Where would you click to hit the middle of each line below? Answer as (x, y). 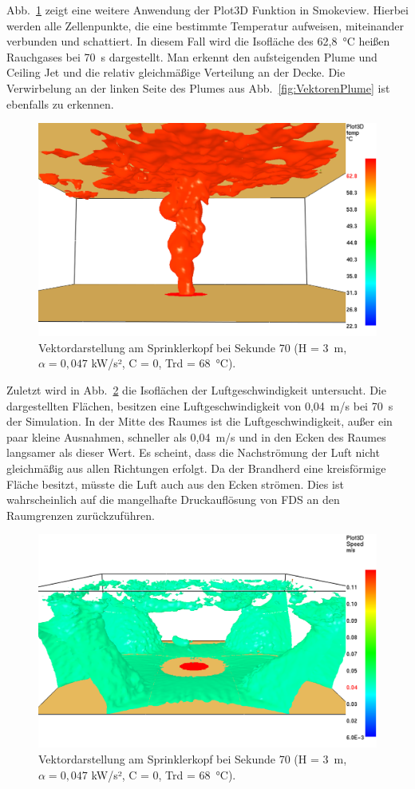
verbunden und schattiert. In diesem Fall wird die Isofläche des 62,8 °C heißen (198, 41)
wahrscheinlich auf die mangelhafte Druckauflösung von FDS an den (173, 500)
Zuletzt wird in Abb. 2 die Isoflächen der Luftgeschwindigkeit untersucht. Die (196, 390)
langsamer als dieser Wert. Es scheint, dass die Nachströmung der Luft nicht (193, 452)
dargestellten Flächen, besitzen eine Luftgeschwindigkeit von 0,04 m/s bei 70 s (200, 405)
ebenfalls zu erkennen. (60, 103)
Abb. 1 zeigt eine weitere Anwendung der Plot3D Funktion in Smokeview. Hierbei (207, 10)
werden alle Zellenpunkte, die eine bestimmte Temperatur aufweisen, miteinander (206, 25)
